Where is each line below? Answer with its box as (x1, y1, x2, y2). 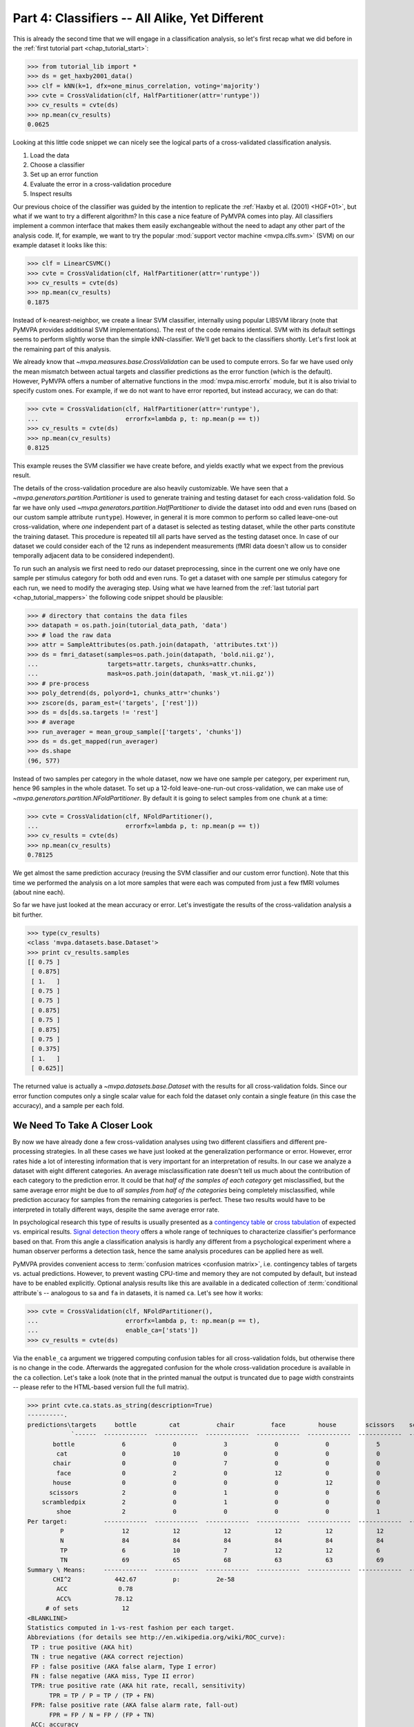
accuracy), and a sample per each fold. (12, 1101, 124, 1109)
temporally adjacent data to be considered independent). (12, 551, 175, 560)
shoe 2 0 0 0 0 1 (56, 1508, 381, 1516)
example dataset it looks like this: (12, 241, 107, 249)
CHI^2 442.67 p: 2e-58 (52, 1576, 235, 1583)
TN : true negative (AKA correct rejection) (31, 1653, 184, 1661)
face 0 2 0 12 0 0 (56, 1469, 381, 1477)
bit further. (12, 910, 43, 919)
